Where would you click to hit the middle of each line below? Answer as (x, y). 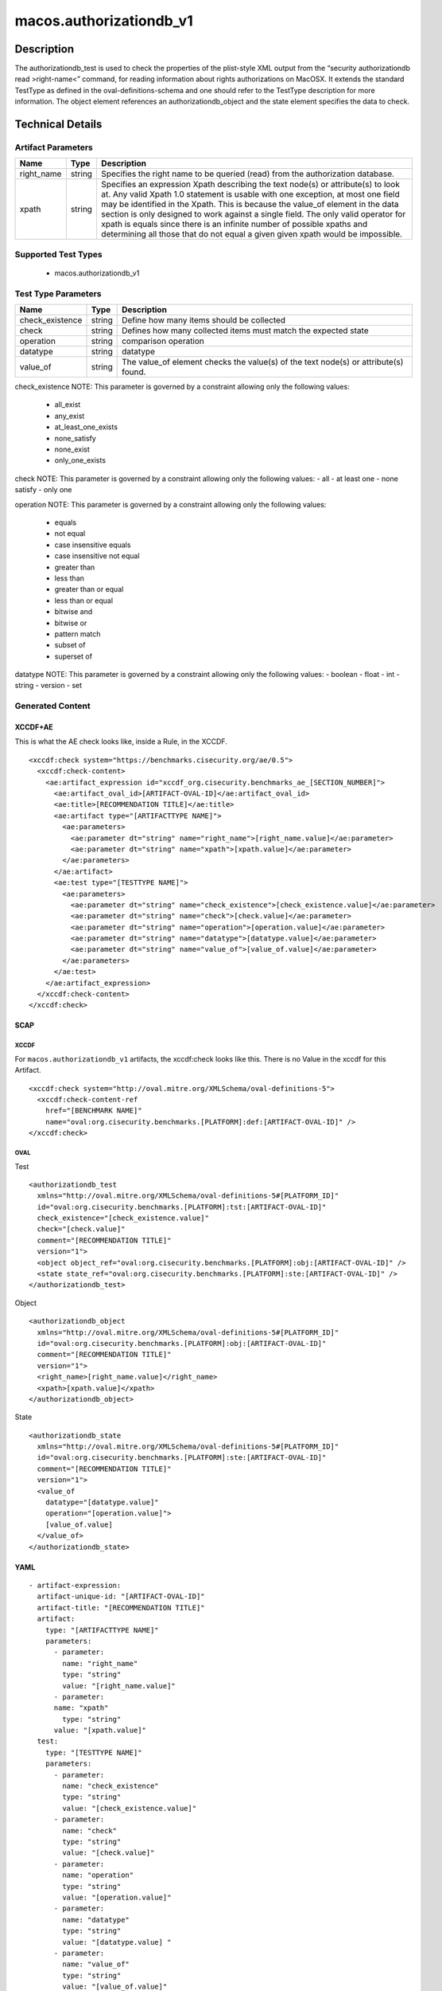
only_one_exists (80, 460)
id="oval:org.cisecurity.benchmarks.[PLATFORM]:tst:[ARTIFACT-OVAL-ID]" (182, 1207)
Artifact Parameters (54, 147)
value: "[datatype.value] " (117, 1942)
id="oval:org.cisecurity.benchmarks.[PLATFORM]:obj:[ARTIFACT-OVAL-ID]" (182, 1343)
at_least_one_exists (86, 427)
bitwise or (71, 623)
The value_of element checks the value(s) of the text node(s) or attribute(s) (263, 362)
